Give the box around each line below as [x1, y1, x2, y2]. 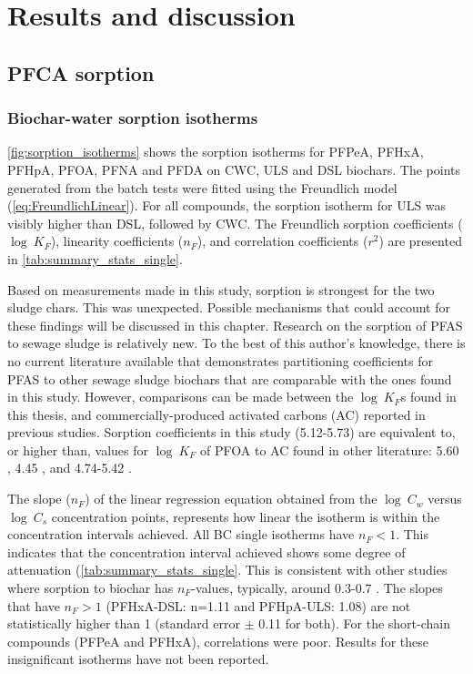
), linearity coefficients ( [50, 231, 184, 250]
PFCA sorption [7, 58, 155, 87]
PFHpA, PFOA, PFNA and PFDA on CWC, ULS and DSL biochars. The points [7, 159, 461, 179]
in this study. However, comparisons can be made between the [7, 387, 354, 406]
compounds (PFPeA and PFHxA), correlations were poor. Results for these [7, 631, 428, 650]
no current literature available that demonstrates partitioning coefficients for [7, 351, 433, 370]
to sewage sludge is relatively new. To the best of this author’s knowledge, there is [7, 333, 466, 352]
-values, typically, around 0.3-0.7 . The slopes [191, 578, 443, 597]
